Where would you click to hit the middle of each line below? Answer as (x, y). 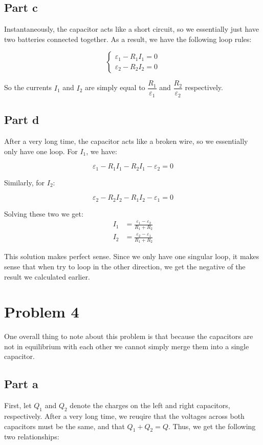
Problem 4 (42, 312)
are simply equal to (115, 87)
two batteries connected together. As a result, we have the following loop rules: (128, 39)
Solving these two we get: (44, 213)
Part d (22, 120)
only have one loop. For (41, 151)
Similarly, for (25, 182)
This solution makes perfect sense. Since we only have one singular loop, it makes (132, 256)
